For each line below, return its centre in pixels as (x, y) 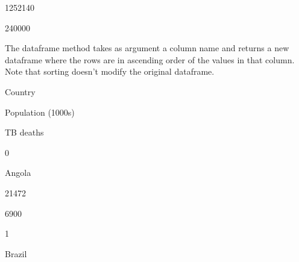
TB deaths (24, 132)
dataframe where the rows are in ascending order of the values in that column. (150, 59)
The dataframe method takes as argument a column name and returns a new (147, 48)
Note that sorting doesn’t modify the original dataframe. (110, 71)
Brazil (16, 253)
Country (20, 91)
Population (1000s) (40, 112)
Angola (18, 173)
